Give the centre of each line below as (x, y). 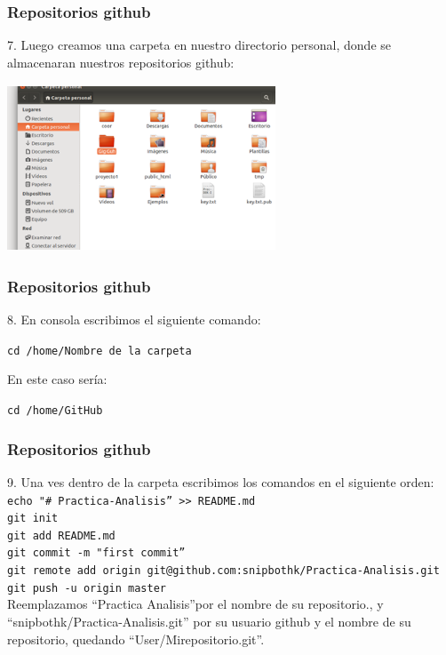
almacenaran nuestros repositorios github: (121, 62)
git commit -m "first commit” (96, 553)
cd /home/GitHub (55, 411)
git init (33, 519)
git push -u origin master (87, 588)
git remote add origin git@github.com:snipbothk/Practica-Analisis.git (223, 571)
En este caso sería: (57, 379)
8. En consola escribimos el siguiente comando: (134, 320)
